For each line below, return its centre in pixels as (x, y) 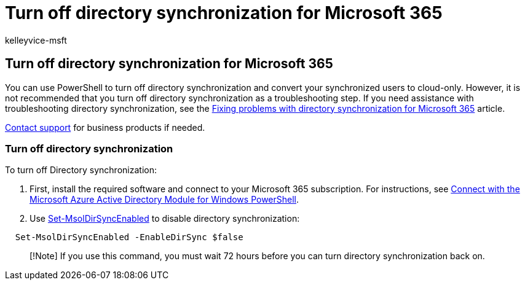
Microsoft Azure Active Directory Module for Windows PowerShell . (164, 200)
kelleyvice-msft (36, 40)
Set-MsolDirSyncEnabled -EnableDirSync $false (129, 237)
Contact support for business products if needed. (105, 127)
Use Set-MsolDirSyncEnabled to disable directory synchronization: (165, 219)
